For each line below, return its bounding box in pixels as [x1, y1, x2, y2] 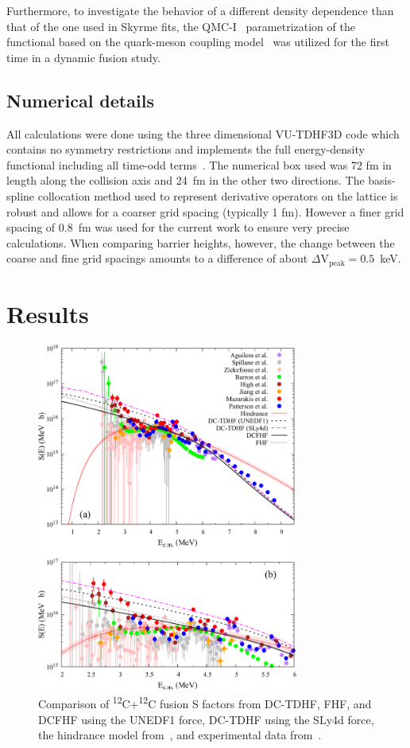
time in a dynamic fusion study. [6, 49, 161, 65]
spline [6, 187, 35, 204]
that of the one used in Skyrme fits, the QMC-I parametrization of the [6, 18, 355, 34]
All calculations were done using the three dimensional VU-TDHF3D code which [6, 125, 400, 142]
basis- [368, 172, 396, 189]
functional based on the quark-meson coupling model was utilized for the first [6, 33, 389, 50]
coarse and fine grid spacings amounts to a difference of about [6, 250, 308, 267]
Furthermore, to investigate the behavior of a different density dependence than [6, 2, 394, 18]
